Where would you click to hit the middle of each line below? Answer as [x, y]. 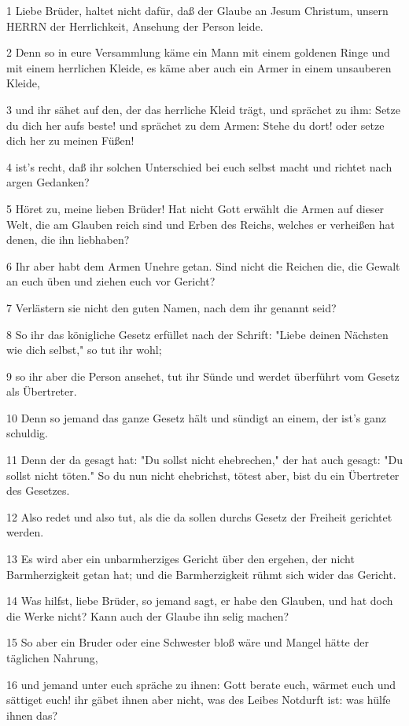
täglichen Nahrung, [52, 658]
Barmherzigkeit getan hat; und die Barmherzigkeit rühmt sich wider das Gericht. [201, 574]
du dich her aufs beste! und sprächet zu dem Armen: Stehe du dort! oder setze [195, 125]
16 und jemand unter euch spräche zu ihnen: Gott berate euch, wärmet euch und [201, 684]
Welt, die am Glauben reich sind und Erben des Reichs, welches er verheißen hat [201, 224]
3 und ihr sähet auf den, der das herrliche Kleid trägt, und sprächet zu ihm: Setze [203, 109]
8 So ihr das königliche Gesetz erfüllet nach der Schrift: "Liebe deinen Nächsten [197, 334]
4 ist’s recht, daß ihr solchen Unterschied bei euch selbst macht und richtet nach [199, 166]
